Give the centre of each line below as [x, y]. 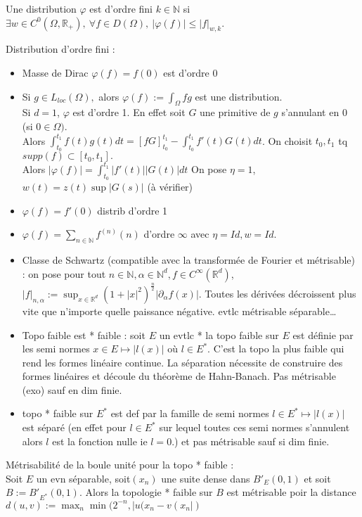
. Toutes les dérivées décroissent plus [277, 293]
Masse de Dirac [55, 72]
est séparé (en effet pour [74, 427]
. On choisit [287, 140]
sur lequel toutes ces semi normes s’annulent [254, 427]
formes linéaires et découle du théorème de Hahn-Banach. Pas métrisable [179, 376]
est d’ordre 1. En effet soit [129, 112]
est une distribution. [239, 96]
